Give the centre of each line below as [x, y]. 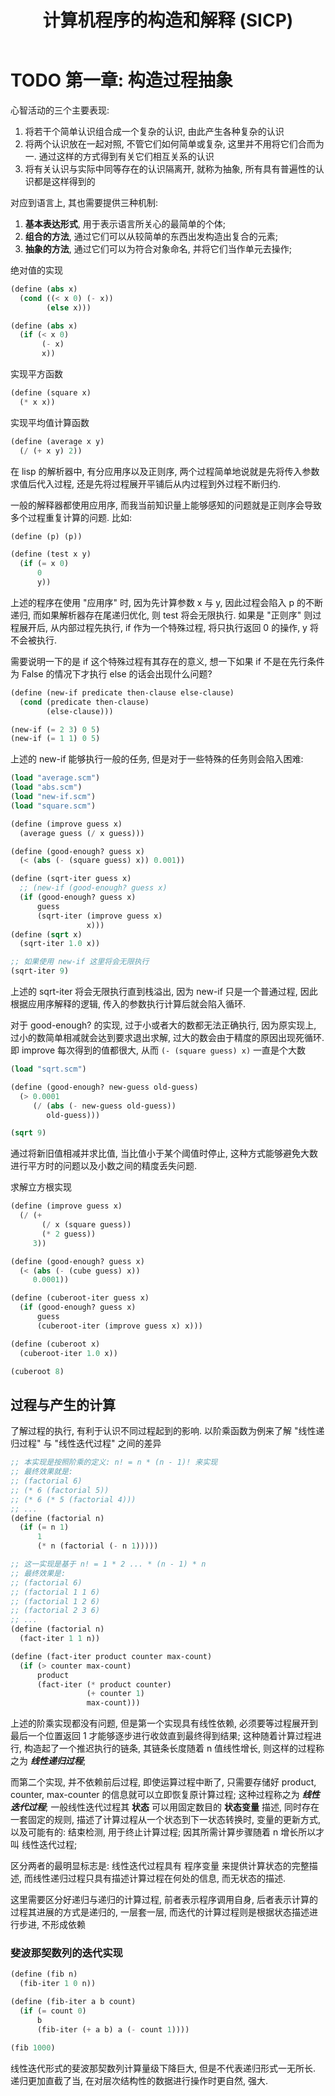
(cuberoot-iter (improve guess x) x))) [119, 1326]
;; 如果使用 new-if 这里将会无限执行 [80, 962]
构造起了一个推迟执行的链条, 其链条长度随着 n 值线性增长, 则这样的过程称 [174, 1748]
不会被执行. [34, 640]
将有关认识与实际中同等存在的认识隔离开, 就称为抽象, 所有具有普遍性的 [170, 168]
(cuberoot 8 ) [37, 1371]
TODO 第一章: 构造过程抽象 [121, 80]
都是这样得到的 [64, 181]
